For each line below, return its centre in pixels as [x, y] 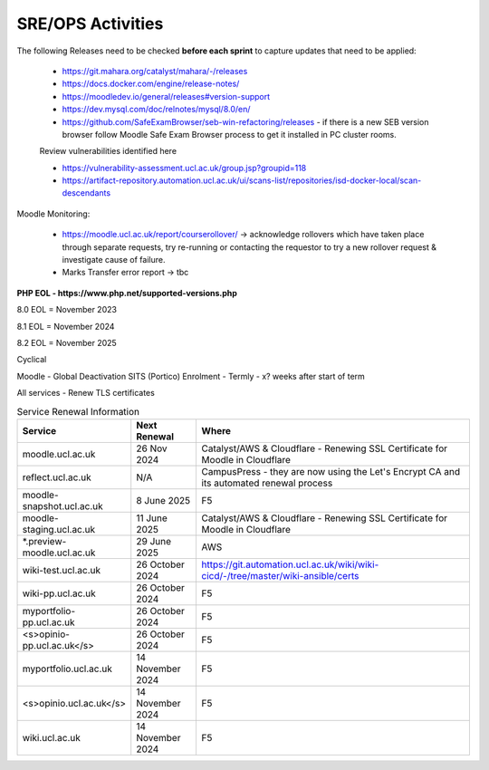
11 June [152, 518]
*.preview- [44, 541]
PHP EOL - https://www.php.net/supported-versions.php [127, 293]
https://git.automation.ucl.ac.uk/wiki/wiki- [290, 564]
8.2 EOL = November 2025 [67, 342]
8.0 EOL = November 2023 [67, 310]
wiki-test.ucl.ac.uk [62, 570]
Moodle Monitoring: [53, 214]
